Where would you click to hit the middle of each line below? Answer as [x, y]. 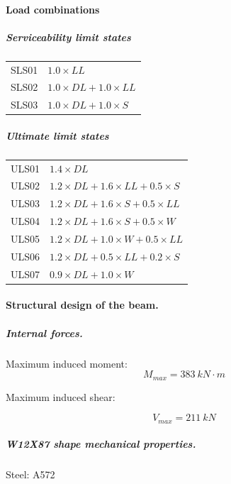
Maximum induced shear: [61, 396]
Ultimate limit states [57, 135]
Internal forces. [44, 332]
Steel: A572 [30, 474]
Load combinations [53, 9]
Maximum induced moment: [67, 363]
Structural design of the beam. [82, 305]
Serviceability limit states [68, 37]
